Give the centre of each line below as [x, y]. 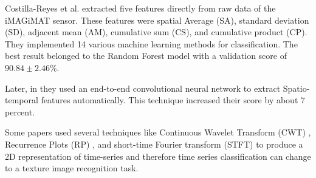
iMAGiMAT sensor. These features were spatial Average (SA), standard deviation [157, 20]
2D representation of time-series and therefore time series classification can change [158, 156]
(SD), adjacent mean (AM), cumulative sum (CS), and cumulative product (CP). [156, 32]
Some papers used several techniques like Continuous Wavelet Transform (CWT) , [158, 132]
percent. [20, 111]
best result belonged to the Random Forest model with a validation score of [146, 56]
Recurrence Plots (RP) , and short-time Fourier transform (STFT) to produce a [154, 144]
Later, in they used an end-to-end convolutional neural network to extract [143, 88]
